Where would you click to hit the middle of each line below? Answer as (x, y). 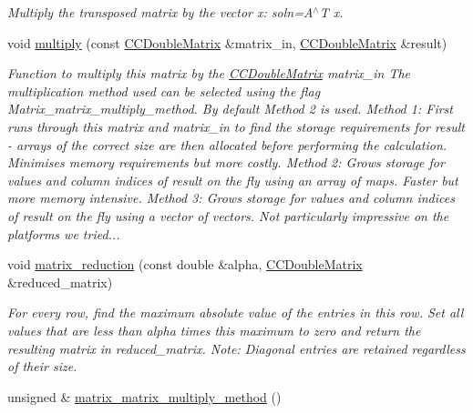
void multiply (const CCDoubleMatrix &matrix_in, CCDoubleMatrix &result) (227, 42)
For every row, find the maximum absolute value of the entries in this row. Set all (236, 312)
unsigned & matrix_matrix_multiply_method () (144, 396)
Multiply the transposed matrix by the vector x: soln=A (160, 12)
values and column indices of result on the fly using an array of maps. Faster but (233, 180)
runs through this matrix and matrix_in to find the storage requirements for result (236, 126)
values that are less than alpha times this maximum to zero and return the (214, 330)
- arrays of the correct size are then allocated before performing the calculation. (227, 144)
